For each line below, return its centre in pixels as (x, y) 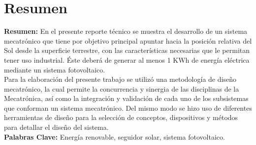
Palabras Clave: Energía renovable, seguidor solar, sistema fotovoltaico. (114, 136)
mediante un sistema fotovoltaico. (55, 69)
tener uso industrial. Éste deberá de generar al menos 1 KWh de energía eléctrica (127, 60)
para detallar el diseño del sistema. (56, 127)
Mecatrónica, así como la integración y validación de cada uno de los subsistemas (126, 98)
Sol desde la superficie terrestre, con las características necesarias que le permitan (127, 50)
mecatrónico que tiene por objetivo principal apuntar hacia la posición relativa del (128, 40)
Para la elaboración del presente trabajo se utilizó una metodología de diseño (120, 79)
